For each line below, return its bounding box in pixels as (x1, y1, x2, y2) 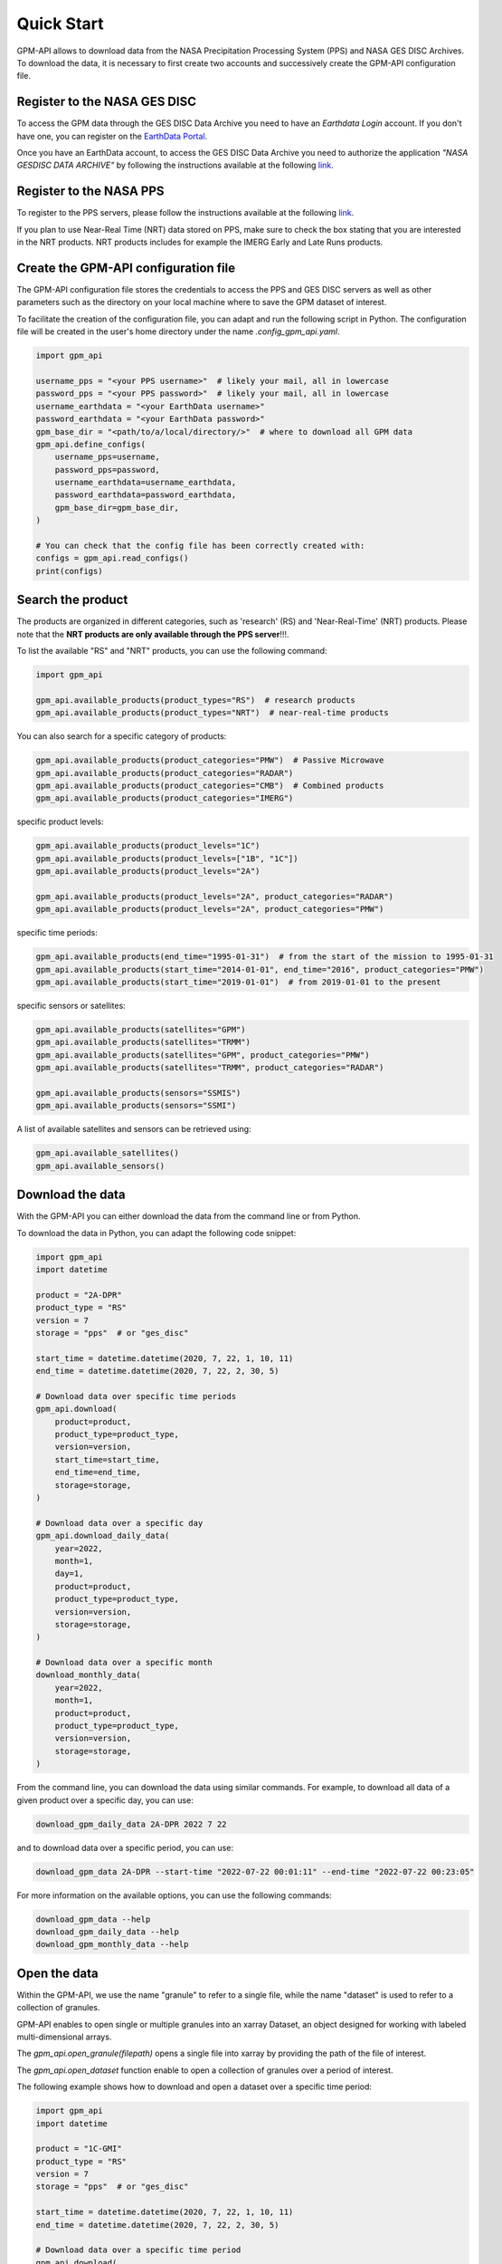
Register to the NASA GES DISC (16, 94, 196, 110)
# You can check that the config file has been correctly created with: (35, 541, 365, 552)
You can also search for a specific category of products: (16, 731, 227, 742)
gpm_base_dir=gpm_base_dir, (54, 503, 180, 513)
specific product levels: (16, 816, 104, 828)
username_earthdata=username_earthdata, (54, 477, 237, 488)
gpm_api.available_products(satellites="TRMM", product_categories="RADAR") (35, 1062, 384, 1073)
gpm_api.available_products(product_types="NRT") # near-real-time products (35, 707, 389, 718)
